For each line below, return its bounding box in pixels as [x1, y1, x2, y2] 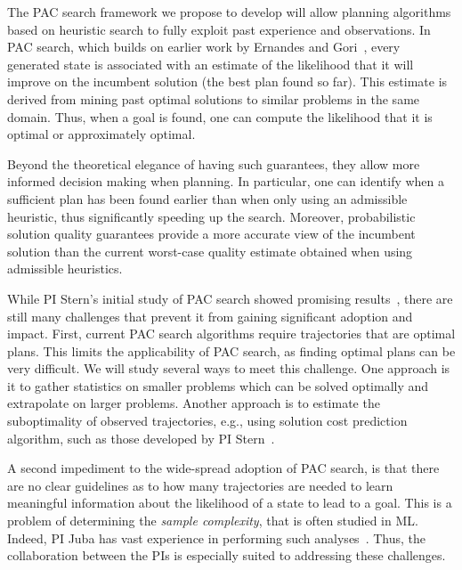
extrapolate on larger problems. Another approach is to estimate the [7, 394, 380, 412]
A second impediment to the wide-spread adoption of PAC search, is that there [7, 459, 440, 477]
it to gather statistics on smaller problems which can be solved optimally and [7, 376, 429, 395]
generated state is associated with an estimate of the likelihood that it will [7, 54, 414, 73]
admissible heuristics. [7, 259, 123, 278]
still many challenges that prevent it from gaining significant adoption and [7, 306, 413, 325]
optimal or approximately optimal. [7, 125, 196, 143]
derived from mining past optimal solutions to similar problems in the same [7, 89, 420, 108]
